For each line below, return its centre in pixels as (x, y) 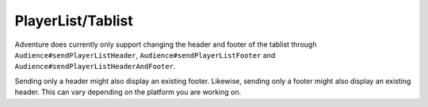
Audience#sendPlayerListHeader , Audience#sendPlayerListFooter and (145, 55)
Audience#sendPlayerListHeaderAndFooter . (95, 67)
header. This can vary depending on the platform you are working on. (128, 92)
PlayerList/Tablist (74, 21)
